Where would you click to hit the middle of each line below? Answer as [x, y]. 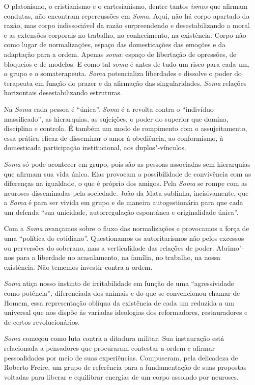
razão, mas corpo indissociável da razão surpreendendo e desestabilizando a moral [127, 25]
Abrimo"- [230, 247]
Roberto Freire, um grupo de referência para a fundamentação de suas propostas [125, 367]
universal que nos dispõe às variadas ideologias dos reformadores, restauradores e [126, 312]
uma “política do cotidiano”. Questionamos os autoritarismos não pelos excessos [124, 238]
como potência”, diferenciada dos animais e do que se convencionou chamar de [122, 293]
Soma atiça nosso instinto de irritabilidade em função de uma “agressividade [119, 283]
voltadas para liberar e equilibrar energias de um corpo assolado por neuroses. [121, 376]
